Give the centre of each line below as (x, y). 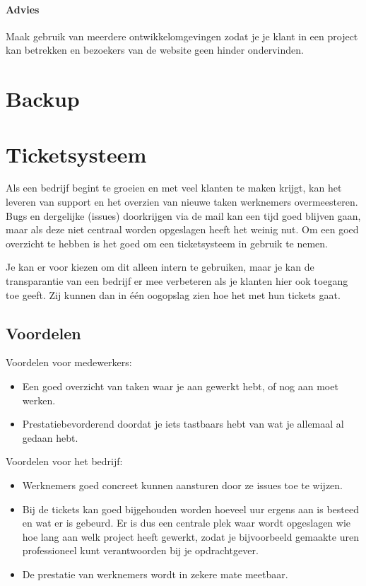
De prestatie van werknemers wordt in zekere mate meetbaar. (155, 574)
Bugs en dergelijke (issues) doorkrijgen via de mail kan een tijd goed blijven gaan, (183, 215)
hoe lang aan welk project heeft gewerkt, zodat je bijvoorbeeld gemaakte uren (190, 536)
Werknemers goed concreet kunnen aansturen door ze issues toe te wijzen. (183, 485)
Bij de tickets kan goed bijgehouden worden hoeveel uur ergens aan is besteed (191, 509)
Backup (43, 99)
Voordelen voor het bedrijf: (64, 461)
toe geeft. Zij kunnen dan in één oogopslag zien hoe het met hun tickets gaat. (173, 294)
